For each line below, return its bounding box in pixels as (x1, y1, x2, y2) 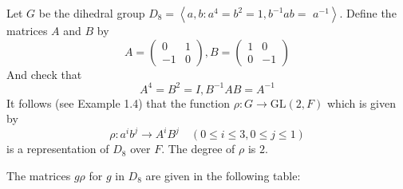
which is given (326, 94, 397, 111)
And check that (6, 65, 82, 82)
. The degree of (161, 140, 235, 157)
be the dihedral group (38, 5, 145, 21)
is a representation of (6, 140, 109, 157)
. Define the (339, 5, 397, 21)
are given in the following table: (145, 167, 301, 183)
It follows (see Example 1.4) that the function (6, 94, 230, 111)
